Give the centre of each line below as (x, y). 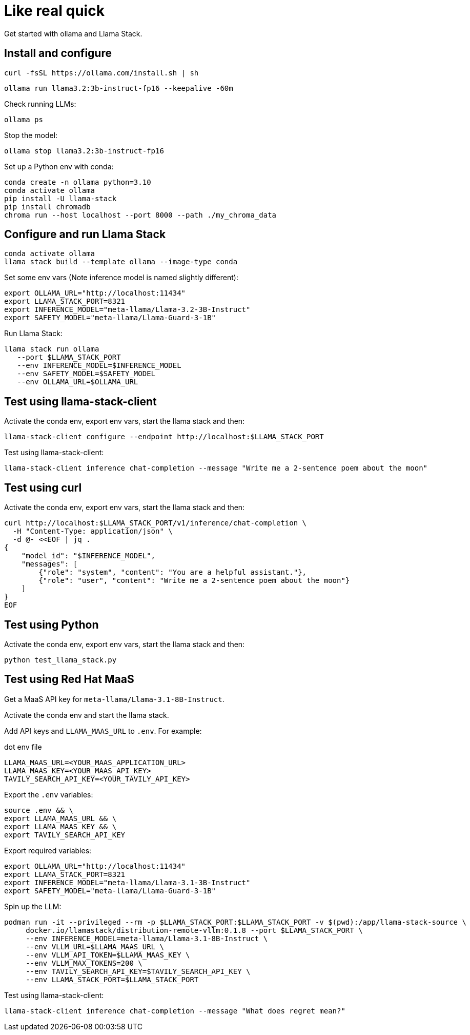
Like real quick (54, 11)
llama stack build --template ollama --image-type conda (121, 262)
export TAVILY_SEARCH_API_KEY (65, 835)
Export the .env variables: (49, 794)
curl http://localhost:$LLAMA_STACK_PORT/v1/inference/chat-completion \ (156, 523)
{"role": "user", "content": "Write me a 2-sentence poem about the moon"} (194, 581)
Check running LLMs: (40, 104)
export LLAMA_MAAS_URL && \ (60, 818)
